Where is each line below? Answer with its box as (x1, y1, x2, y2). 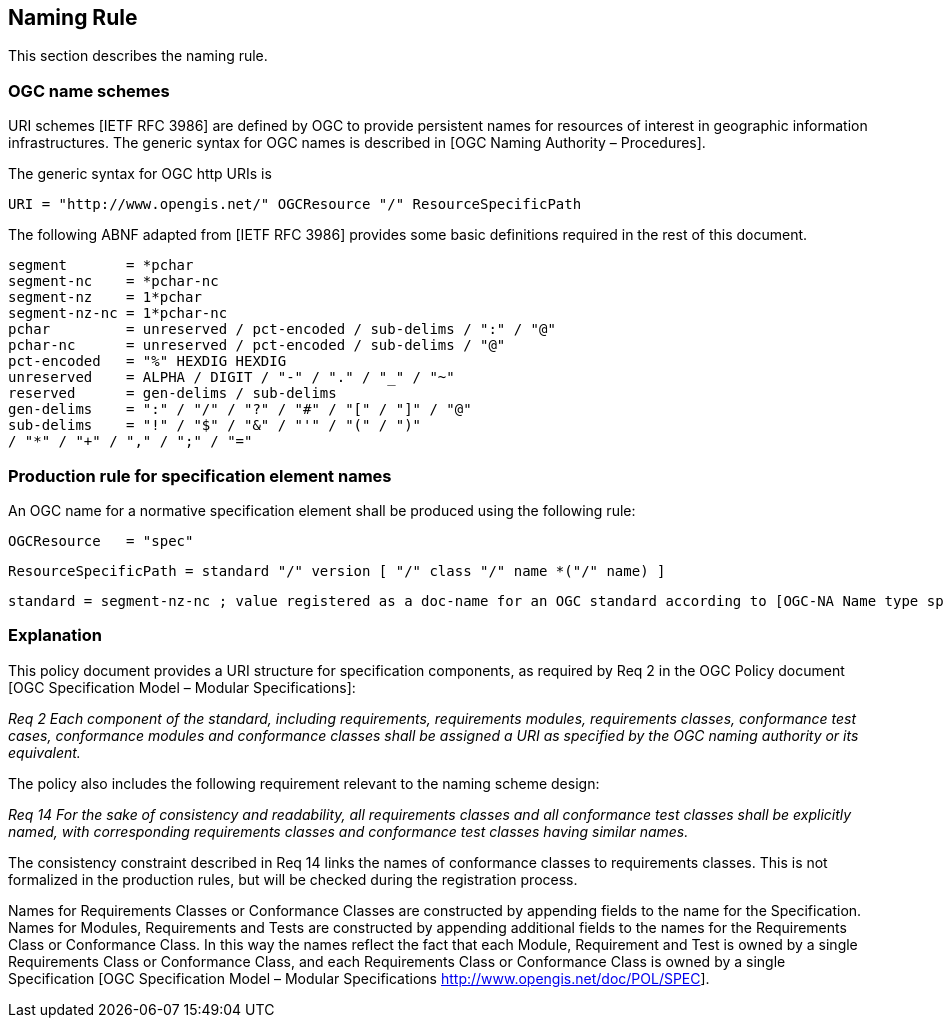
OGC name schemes (8, 80, 170, 101)
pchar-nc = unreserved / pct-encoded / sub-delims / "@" (8, 337, 506, 354)
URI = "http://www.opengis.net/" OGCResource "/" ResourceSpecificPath (8, 196, 582, 213)
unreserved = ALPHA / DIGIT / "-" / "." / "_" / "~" (8, 369, 455, 386)
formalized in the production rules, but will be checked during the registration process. (8, 870, 578, 888)
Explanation (8, 625, 102, 646)
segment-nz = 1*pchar (8, 289, 202, 306)
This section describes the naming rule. (8, 47, 268, 65)
